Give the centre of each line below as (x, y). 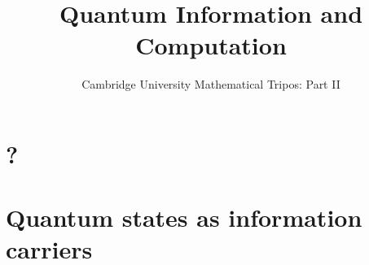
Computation (211, 45)
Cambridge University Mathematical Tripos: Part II (211, 84)
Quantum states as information (184, 217)
